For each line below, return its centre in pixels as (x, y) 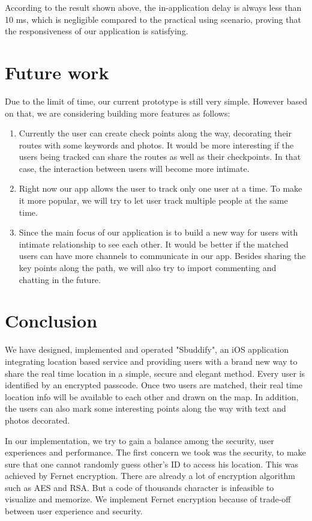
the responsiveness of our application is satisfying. (97, 31)
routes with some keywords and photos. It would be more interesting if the (156, 145)
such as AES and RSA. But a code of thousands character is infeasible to (139, 487)
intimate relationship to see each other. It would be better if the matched (154, 244)
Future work (57, 72)
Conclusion (51, 321)
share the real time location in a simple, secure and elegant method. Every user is (155, 373)
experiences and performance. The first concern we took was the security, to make (155, 452)
